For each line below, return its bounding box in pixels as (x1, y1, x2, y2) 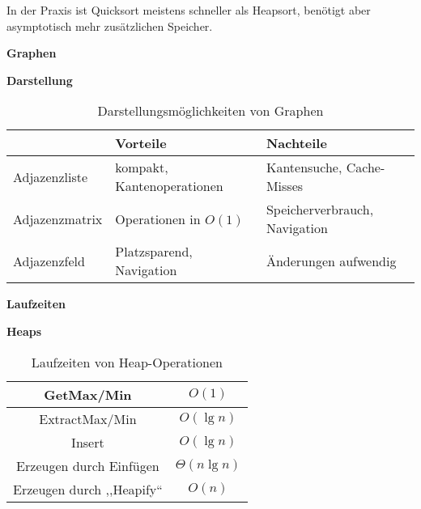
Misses (266, 176, 304, 196)
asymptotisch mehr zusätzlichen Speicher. (6, 17, 213, 34)
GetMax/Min (44, 384, 132, 404)
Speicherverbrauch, (266, 200, 374, 219)
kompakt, (115, 158, 168, 177)
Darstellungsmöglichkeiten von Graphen (97, 101, 324, 121)
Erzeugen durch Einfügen (16, 456, 159, 475)
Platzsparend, (115, 242, 193, 261)
